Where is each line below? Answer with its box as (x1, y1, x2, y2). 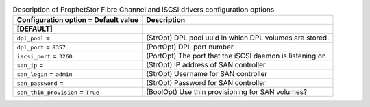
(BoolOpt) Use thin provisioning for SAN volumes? (146, 87, 308, 97)
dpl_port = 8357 (16, 42, 66, 51)
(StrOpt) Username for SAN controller (146, 69, 268, 79)
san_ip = (16, 60, 44, 70)
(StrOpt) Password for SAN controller (146, 78, 267, 88)
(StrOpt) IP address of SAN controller (146, 60, 267, 70)
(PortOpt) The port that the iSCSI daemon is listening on (146, 51, 327, 61)
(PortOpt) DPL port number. (146, 42, 236, 51)
